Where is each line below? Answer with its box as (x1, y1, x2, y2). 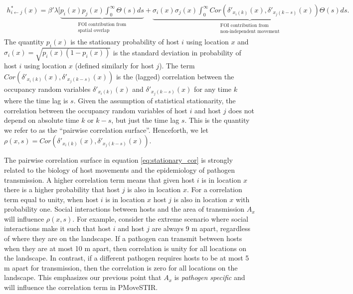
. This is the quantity (184, 115, 250, 125)
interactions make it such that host (4, 223, 111, 234)
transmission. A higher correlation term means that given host (4, 174, 195, 185)
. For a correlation (186, 184, 242, 195)
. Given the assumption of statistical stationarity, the (73, 95, 236, 105)
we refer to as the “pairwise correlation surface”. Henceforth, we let (4, 124, 208, 135)
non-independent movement (220, 29, 280, 34)
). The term (159, 60, 195, 71)
